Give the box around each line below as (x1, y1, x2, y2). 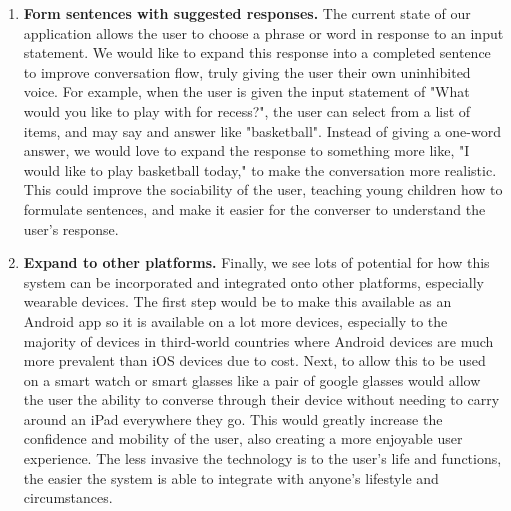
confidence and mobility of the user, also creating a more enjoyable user (23, 428, 463, 449)
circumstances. (23, 487, 113, 508)
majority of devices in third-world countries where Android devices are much (23, 330, 494, 351)
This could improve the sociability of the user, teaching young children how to (23, 179, 503, 200)
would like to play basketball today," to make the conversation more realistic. (23, 159, 497, 180)
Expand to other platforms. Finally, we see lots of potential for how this (23, 252, 490, 273)
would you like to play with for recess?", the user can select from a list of (23, 100, 471, 121)
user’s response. (23, 218, 119, 239)
